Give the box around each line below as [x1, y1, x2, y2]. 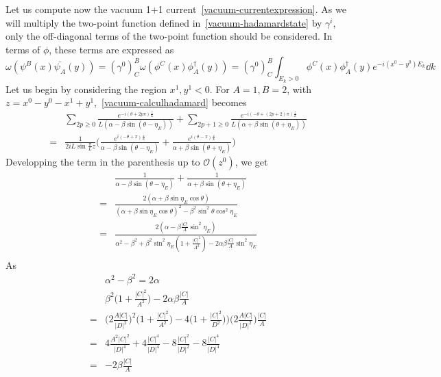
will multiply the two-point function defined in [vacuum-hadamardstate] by [5, 15, 322, 29]
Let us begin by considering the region [5, 81, 167, 96]
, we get [235, 154, 268, 168]
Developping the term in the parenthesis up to [5, 154, 200, 168]
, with [287, 81, 311, 96]
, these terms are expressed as [49, 42, 174, 56]
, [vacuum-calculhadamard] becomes [94, 95, 247, 109]
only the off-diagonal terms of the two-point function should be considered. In [5, 29, 333, 43]
